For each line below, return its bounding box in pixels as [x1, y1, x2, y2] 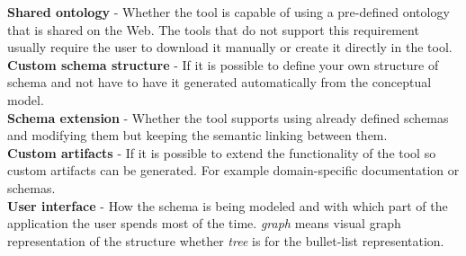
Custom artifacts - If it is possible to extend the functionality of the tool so [7, 143, 436, 162]
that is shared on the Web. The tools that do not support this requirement [7, 20, 419, 39]
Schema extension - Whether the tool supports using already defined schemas [7, 108, 449, 127]
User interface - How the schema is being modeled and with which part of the [7, 196, 448, 215]
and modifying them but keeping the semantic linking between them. [7, 126, 388, 145]
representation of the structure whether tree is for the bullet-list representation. [7, 231, 444, 250]
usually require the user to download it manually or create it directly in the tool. [7, 38, 453, 57]
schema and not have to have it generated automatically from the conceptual [7, 73, 432, 92]
